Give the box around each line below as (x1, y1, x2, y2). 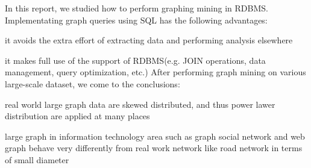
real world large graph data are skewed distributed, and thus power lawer (5, 98, 275, 110)
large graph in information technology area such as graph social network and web (5, 129, 305, 142)
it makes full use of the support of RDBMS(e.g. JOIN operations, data (5, 54, 266, 66)
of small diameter (5, 153, 69, 166)
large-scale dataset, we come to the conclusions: (5, 77, 180, 90)
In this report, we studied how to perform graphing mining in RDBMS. (5, 2, 268, 14)
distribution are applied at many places (5, 110, 150, 122)
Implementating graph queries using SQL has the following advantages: (5, 13, 268, 26)
